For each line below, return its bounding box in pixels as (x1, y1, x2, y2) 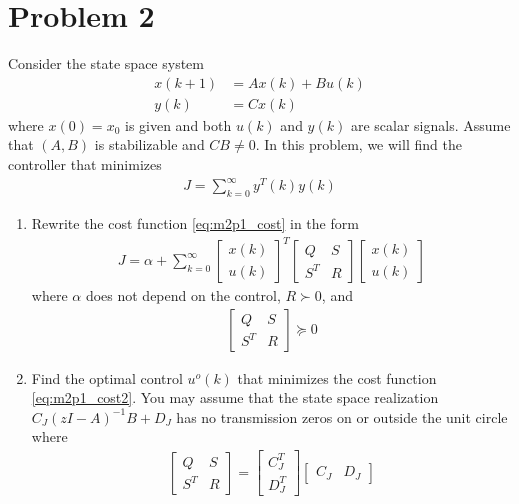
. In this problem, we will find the (255, 134, 462, 155)
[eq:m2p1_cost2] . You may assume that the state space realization (31, 387, 439, 408)
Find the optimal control (31, 367, 183, 388)
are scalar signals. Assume (350, 114, 511, 135)
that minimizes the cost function (237, 367, 437, 388)
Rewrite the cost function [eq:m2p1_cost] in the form (31, 212, 359, 233)
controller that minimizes (8, 153, 162, 174)
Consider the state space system (8, 53, 204, 74)
